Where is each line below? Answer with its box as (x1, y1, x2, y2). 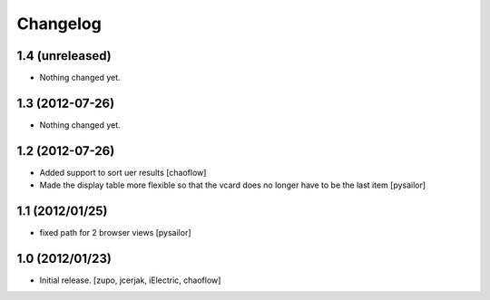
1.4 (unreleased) (16, 48, 113, 63)
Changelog (16, 14, 102, 34)
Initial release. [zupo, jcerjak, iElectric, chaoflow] (39, 275, 221, 285)
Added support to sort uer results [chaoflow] (39, 167, 207, 178)
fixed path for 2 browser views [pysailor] (39, 227, 191, 238)
